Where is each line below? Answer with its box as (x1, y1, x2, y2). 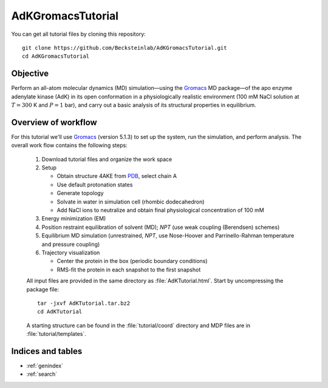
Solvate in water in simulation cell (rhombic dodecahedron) (56, 198, 205, 205)
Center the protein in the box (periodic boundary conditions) (56, 257, 208, 265)
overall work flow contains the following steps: (11, 141, 128, 149)
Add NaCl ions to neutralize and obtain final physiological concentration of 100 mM (56, 206, 264, 214)
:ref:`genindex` (26, 362, 64, 370)
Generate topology (56, 189, 104, 197)
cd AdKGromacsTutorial (22, 53, 90, 60)
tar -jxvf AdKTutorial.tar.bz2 (37, 299, 131, 307)
